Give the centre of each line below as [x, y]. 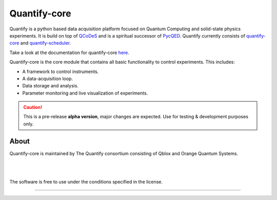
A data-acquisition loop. [48, 78]
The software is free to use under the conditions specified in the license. [86, 181]
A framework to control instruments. [61, 71]
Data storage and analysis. [51, 86]
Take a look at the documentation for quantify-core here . [69, 52]
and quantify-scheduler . [46, 43]
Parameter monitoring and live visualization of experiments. [85, 93]
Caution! [33, 107]
